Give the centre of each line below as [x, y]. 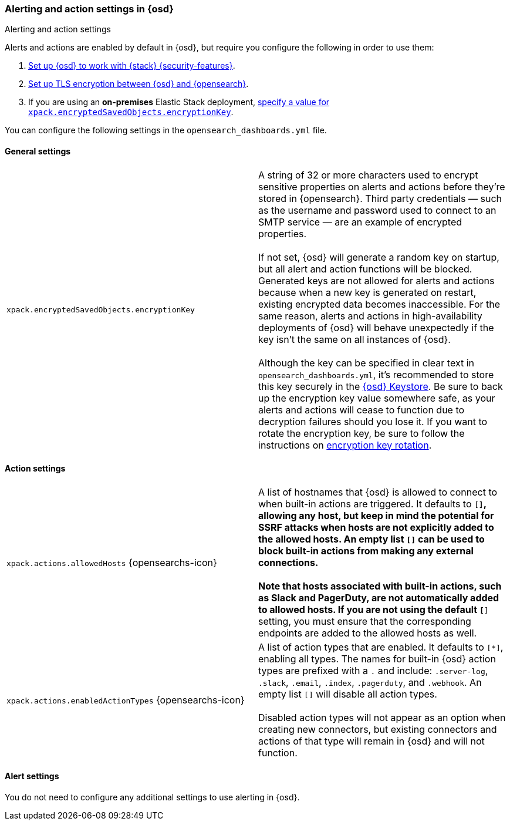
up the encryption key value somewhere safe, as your [377, 398]
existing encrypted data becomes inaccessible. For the [379, 304]
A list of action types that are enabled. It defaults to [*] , [381, 647]
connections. [288, 562]
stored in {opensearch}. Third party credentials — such [380, 198]
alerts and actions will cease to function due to [362, 410]
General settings [38, 151]
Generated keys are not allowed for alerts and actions [376, 280]
